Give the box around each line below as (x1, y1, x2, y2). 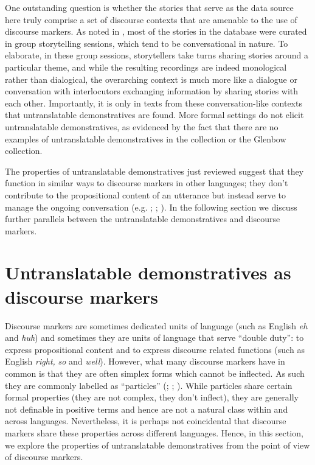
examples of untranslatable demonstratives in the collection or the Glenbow (5, 132, 286, 145)
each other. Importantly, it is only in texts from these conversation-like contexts (5, 96, 302, 109)
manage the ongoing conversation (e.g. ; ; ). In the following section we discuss (5, 200, 297, 213)
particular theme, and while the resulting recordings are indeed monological (5, 60, 287, 73)
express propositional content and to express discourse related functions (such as (5, 343, 305, 355)
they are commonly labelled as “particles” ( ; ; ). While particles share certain (5, 379, 292, 391)
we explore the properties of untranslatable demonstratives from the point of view (5, 438, 310, 451)
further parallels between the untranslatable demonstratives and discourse (5, 212, 280, 225)
